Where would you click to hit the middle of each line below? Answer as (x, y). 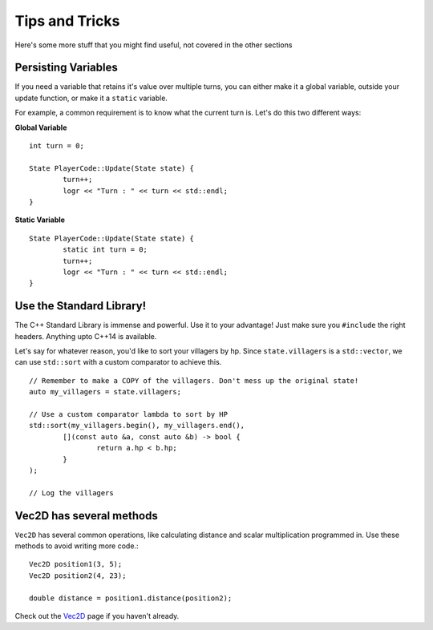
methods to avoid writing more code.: (77, 546)
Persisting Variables (66, 68)
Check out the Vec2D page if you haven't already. (97, 616)
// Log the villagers (71, 493)
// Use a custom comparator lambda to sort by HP (129, 414)
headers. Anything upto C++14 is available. (86, 336)
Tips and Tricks (67, 21)
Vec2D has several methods (86, 516)
